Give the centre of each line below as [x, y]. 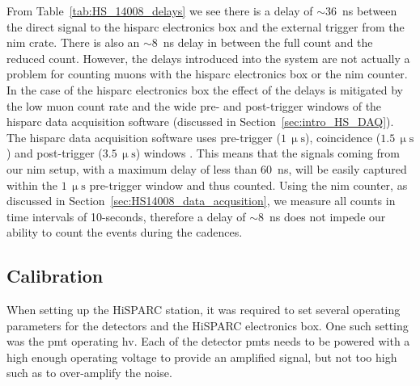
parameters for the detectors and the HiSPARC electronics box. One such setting [208, 325]
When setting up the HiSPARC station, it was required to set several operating [204, 310]
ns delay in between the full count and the [268, 42]
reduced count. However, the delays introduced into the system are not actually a [208, 58]
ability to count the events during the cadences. [125, 232]
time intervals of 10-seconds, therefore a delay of [126, 216]
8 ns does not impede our [322, 216]
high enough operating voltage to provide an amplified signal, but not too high [202, 357]
